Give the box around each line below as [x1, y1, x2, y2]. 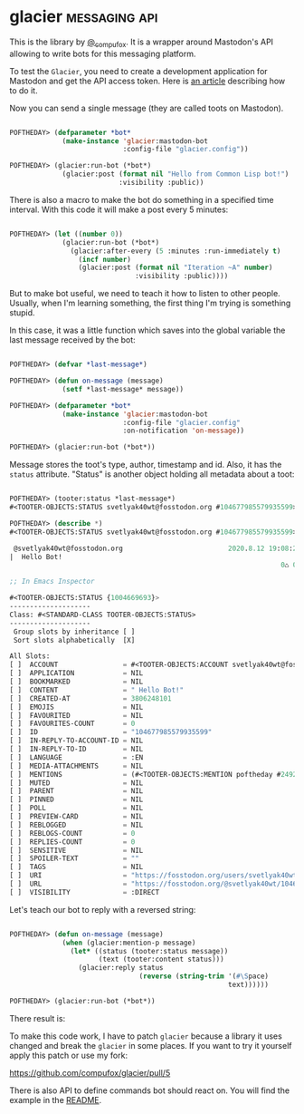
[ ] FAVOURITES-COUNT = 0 [9, 719, 136, 729]
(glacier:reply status [78, 964, 165, 973]
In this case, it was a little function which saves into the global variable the [9, 325, 286, 336]
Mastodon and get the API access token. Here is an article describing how [9, 75, 286, 86]
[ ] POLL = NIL [9, 804, 144, 813]
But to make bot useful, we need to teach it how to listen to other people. [9, 288, 280, 299]
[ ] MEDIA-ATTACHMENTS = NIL [9, 761, 144, 770]
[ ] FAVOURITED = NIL [9, 711, 144, 720]
